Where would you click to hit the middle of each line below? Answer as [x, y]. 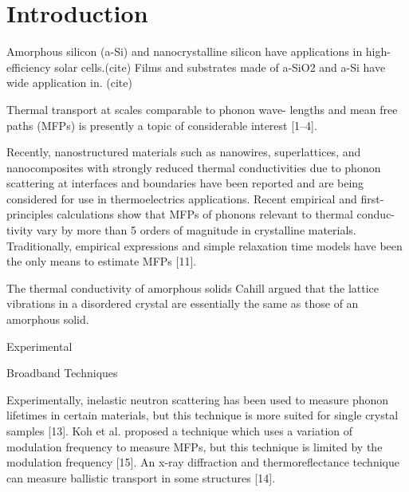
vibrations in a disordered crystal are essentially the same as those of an [183, 303]
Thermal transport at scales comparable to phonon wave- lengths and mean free [202, 109]
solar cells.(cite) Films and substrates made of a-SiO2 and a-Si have [220, 67]
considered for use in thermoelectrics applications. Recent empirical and [182, 198]
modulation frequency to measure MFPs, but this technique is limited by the [195, 446]
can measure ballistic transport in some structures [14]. [141, 477]
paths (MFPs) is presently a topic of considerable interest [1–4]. [162, 125]
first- [372, 198]
